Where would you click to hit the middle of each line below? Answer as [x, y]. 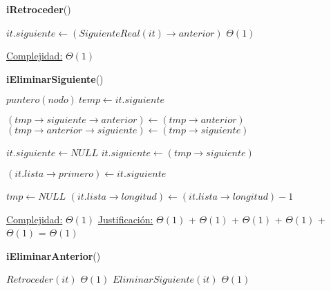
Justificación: [125, 219]
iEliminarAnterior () [54, 255]
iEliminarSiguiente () [55, 78]
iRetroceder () [39, 9]
